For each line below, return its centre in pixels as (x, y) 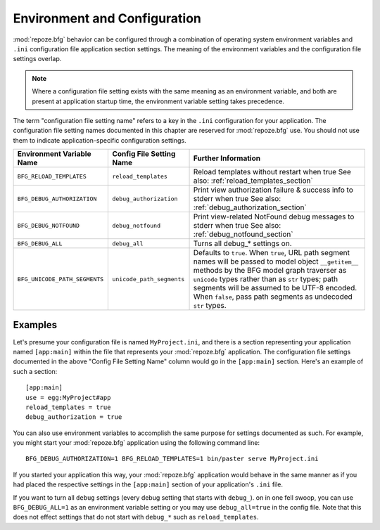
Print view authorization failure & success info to (273, 190)
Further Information (227, 158)
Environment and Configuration (107, 18)
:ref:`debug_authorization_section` (250, 207)
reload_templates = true (68, 407)
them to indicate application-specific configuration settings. (100, 140)
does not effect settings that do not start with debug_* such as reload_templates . (136, 517)
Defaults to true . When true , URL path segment (271, 253)
